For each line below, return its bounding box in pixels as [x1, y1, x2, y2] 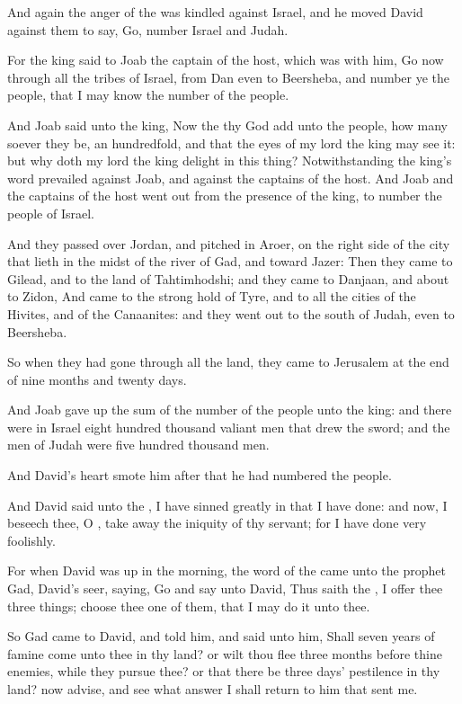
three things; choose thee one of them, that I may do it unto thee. [7, 596, 370, 615]
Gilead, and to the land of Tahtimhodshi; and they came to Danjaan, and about [7, 269, 449, 288]
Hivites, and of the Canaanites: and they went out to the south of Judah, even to [7, 304, 455, 323]
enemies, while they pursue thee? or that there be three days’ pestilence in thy [7, 662, 440, 681]
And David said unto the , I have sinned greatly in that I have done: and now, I [7, 495, 448, 514]
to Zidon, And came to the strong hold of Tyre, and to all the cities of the [7, 287, 416, 306]
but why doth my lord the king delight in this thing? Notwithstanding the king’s [7, 151, 452, 170]
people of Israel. [7, 203, 94, 222]
